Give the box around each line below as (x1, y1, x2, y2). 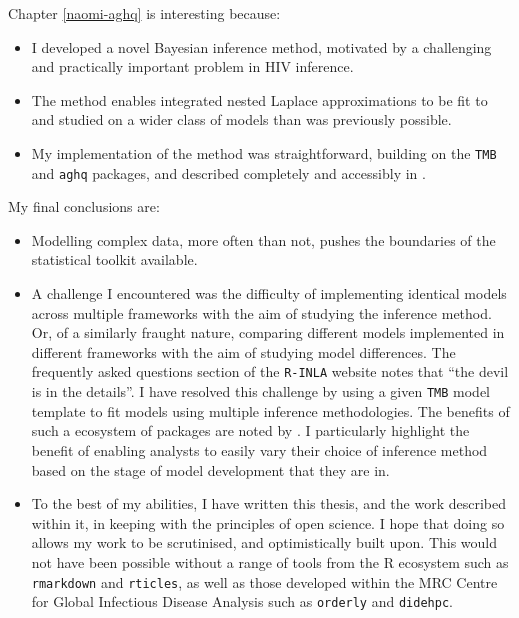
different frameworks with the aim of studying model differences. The (31, 341, 456, 362)
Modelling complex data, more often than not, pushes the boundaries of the (31, 229, 496, 250)
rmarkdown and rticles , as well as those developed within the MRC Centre (31, 571, 498, 592)
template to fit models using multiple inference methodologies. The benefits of (31, 400, 510, 421)
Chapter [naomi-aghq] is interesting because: (8, 3, 281, 23)
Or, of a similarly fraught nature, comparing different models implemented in (31, 322, 505, 343)
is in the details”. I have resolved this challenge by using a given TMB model (31, 381, 490, 402)
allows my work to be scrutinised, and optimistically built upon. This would (31, 532, 498, 553)
